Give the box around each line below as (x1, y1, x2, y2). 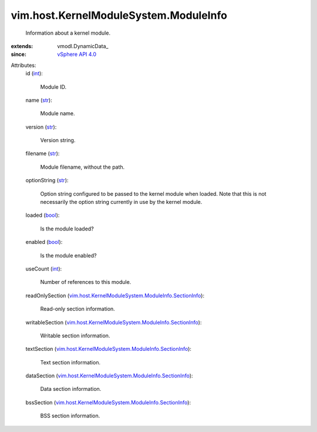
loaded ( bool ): (25, 212, 60, 219)
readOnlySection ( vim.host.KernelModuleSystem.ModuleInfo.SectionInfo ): (25, 292, 205, 299)
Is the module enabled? (40, 252, 97, 259)
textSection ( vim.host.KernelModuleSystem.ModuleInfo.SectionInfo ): (25, 346, 192, 353)
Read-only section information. (40, 306, 116, 313)
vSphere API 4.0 (57, 51, 97, 58)
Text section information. (40, 359, 101, 366)
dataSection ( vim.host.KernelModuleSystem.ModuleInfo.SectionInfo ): (25, 372, 193, 379)
